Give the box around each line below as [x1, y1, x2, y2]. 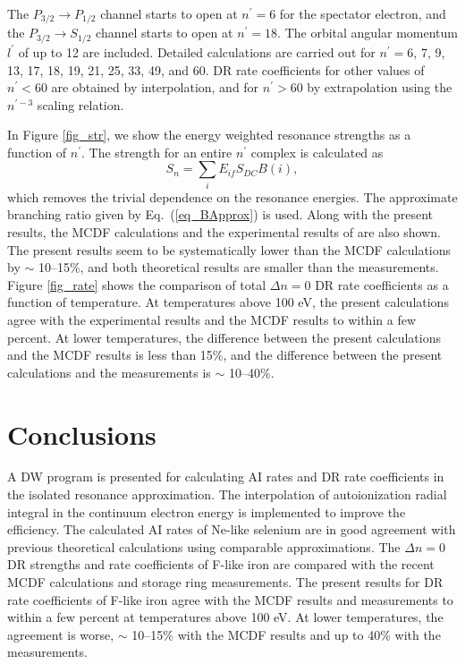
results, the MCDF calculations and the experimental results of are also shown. [7, 222, 441, 241]
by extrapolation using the [307, 78, 452, 97]
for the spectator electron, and [279, 4, 446, 22]
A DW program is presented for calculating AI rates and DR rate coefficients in [7, 467, 444, 486]
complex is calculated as [250, 142, 384, 161]
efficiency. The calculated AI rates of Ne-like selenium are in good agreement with [7, 520, 456, 539]
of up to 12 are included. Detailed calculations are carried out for [18, 42, 376, 61]
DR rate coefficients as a [315, 275, 449, 294]
